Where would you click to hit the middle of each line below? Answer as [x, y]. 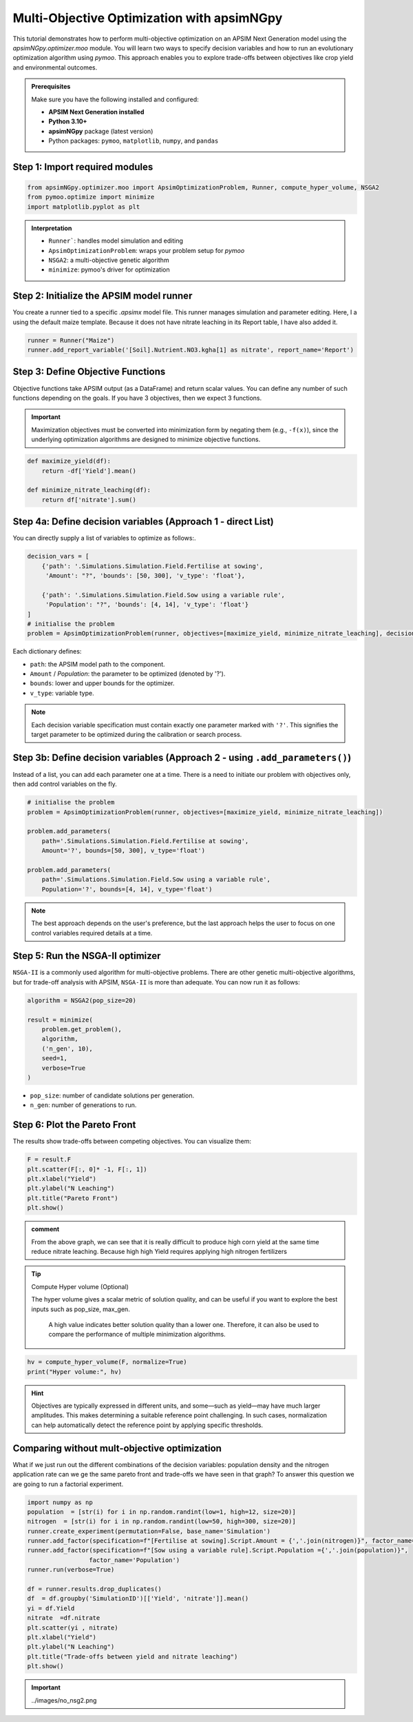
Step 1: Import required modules [83, 166]
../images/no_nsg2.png [64, 1700]
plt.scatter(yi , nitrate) [73, 1628]
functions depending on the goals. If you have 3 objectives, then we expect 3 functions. [137, 398]
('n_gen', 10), [67, 1049]
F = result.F [49, 1159]
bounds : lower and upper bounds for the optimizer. [102, 683]
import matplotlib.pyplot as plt [84, 206]
